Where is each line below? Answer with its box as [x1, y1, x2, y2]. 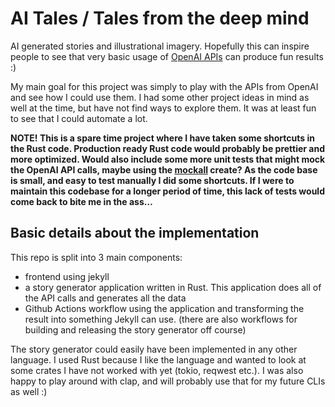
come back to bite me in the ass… [10, 195, 153, 207]
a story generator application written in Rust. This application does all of [24, 281, 322, 293]
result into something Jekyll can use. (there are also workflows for [24, 313, 298, 325]
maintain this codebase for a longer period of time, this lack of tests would [10, 185, 325, 197]
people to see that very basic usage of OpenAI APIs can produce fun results [10, 50, 324, 62]
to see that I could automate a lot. [10, 112, 148, 124]
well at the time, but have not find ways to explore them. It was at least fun [10, 102, 317, 114]
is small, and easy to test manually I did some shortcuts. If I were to [10, 174, 295, 186]
